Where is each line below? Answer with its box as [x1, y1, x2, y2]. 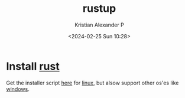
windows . [6, 85, 30, 93]
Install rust [6, 60, 60, 73]
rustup [82, 2, 116, 15]
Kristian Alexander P [74, 21, 124, 28]
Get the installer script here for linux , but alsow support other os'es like [6, 79, 179, 86]
